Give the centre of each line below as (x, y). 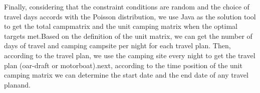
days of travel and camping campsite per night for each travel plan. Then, (117, 46)
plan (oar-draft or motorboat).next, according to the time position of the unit (123, 65)
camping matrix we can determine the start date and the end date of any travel (126, 75)
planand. (17, 84)
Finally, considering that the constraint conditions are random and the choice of (127, 6)
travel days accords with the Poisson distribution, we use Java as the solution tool (130, 16)
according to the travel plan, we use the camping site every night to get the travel (130, 55)
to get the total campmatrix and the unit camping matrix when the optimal (121, 26)
